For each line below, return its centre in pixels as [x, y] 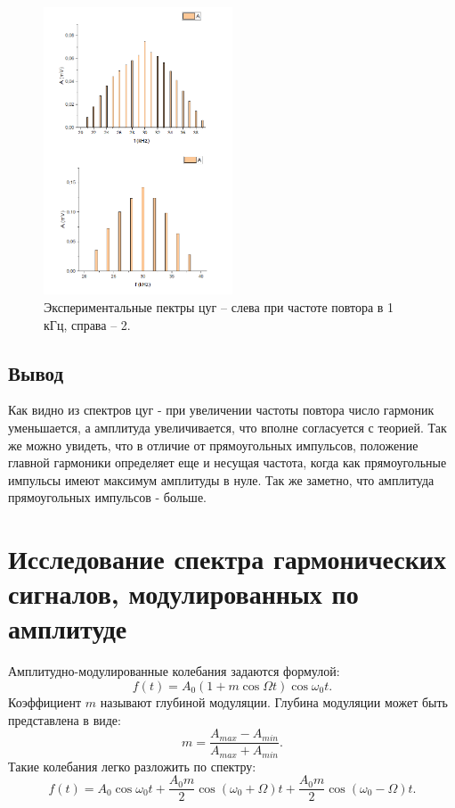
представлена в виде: [65, 719]
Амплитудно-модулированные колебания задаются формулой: [174, 671]
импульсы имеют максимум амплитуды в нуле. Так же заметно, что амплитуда [221, 479]
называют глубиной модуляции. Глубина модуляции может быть [274, 702]
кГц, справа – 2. [87, 324]
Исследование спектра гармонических [227, 559]
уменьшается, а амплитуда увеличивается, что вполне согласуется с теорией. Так [227, 427]
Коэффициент [45, 702]
